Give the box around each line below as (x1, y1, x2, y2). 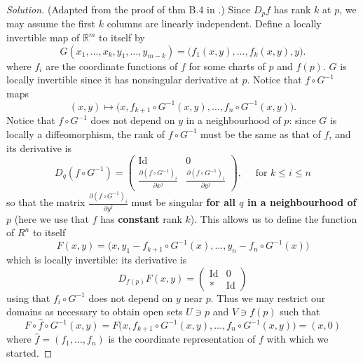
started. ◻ (6, 345, 53, 360)
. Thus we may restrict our (210, 290, 326, 305)
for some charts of (189, 58, 266, 73)
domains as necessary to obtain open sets (6, 304, 183, 319)
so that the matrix (6, 195, 85, 210)
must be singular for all (131, 195, 235, 210)
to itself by (98, 30, 145, 45)
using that (6, 290, 50, 305)
